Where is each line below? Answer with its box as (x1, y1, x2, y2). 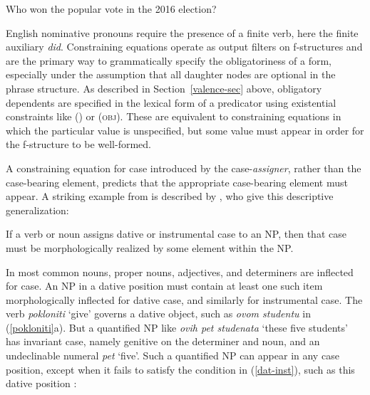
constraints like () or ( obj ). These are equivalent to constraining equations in (6, 109, 341, 124)
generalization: (6, 202, 69, 217)
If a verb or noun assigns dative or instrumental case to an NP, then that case (6, 226, 346, 241)
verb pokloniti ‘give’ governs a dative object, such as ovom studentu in (6, 306, 311, 321)
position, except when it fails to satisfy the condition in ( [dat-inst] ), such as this (6, 362, 355, 376)
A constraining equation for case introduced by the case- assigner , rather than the (6, 160, 361, 175)
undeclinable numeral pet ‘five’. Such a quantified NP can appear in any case (6, 348, 339, 363)
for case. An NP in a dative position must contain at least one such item (6, 278, 323, 293)
